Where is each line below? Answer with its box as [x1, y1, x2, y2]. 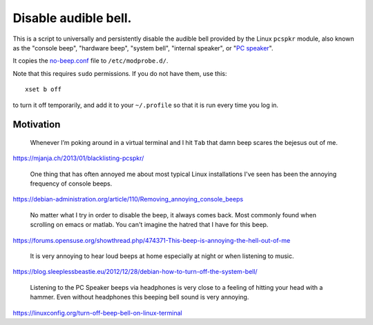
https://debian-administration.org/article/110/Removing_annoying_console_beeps [12, 195, 244, 204]
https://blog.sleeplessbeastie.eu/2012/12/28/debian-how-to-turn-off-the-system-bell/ [12, 268, 258, 276]
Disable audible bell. [12, 10, 132, 26]
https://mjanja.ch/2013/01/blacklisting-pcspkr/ [12, 154, 144, 162]
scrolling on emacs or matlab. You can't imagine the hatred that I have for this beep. [30, 221, 269, 229]
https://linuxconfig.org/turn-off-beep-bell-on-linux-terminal [12, 308, 182, 317]
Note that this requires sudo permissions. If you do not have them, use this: [12, 69, 227, 77]
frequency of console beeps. [30, 179, 113, 188]
